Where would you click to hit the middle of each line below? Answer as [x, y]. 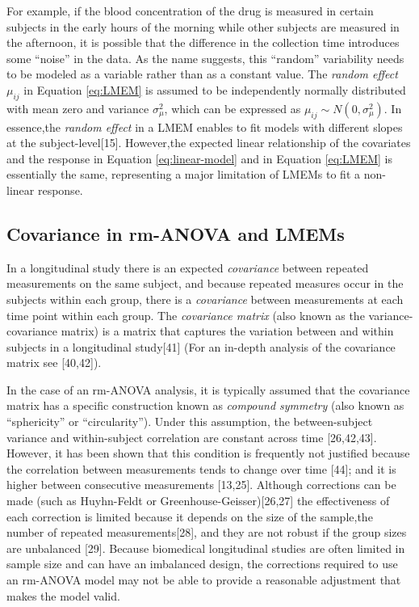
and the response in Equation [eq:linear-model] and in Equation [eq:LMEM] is [199, 158]
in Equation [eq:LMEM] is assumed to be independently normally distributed [215, 89]
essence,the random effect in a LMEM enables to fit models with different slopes [205, 126]
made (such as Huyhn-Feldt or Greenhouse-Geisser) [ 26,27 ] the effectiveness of [198, 501]
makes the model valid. [63, 595]
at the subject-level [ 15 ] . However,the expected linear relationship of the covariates [209, 143]
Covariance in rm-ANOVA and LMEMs [176, 233]
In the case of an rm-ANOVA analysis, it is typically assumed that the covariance [208, 389]
